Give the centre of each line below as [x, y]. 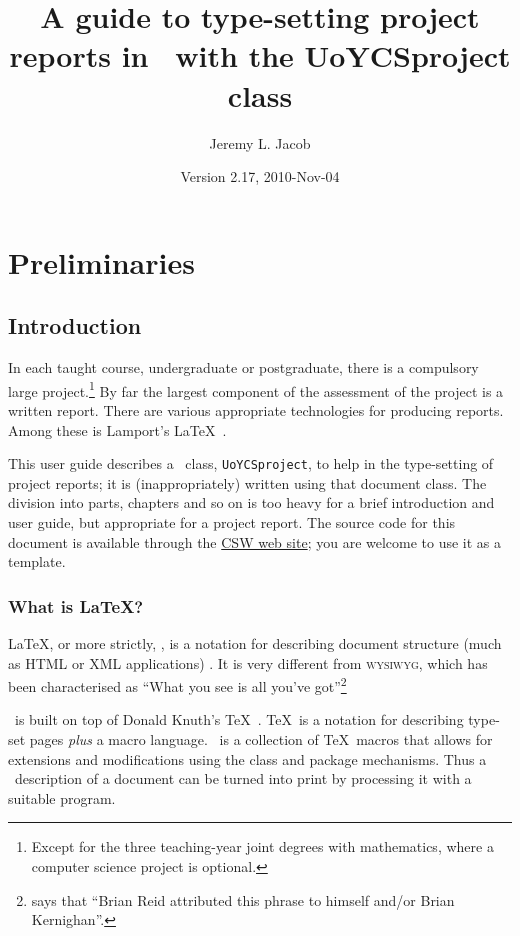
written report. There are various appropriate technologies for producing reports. [256, 409]
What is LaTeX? [76, 605]
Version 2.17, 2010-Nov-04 [260, 176]
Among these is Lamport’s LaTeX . [117, 429]
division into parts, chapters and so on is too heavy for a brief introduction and [251, 502]
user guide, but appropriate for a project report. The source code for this [232, 521]
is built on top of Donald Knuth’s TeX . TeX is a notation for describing [239, 719]
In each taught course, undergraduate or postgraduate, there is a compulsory [243, 367]
